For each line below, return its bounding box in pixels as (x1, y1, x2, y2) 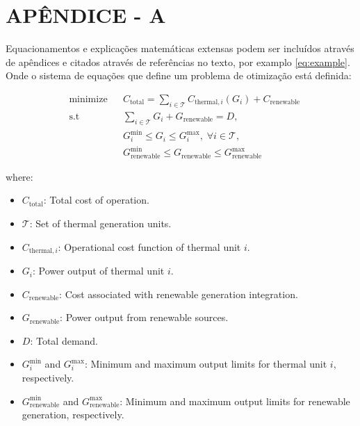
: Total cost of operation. (43, 192, 149, 207)
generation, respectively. (22, 407, 124, 422)
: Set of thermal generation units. (29, 216, 172, 230)
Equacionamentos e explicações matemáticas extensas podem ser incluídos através (6, 41, 354, 56)
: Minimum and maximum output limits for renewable (120, 393, 350, 408)
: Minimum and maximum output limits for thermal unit (84, 357, 327, 371)
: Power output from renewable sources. (60, 310, 229, 325)
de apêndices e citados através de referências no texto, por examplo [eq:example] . (6, 54, 350, 69)
